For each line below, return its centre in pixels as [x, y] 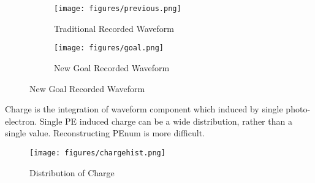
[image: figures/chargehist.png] [97, 153]
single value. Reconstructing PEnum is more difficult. [105, 133]
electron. [21, 121]
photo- [298, 109]
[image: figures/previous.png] [118, 9]
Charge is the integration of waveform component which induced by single [144, 109]
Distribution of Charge [72, 172]
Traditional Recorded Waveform [114, 28]
